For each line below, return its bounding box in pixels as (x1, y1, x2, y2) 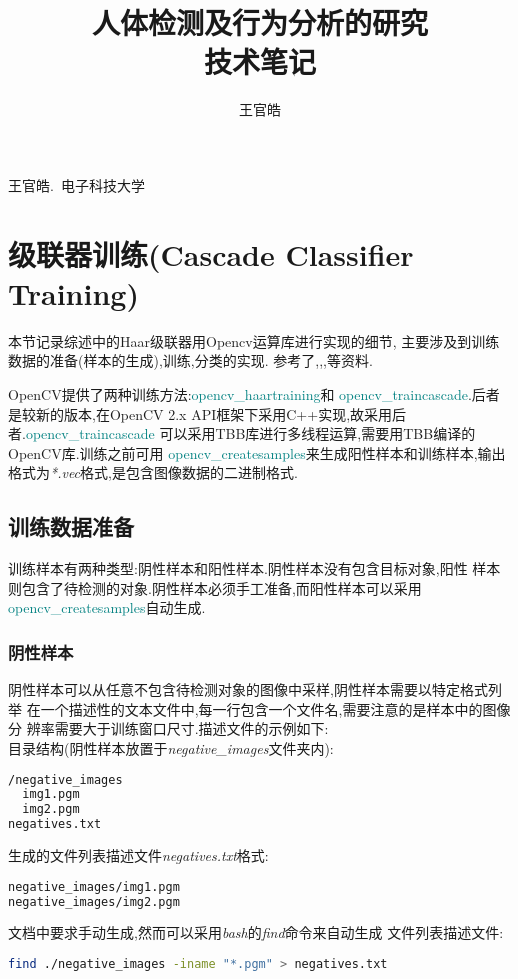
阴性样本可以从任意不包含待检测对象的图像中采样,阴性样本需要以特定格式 (8, 679, 488, 700)
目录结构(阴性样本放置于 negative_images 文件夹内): (8, 737, 334, 758)
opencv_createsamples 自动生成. (8, 597, 206, 618)
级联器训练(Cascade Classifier (8, 233, 414, 274)
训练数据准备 (8, 511, 134, 542)
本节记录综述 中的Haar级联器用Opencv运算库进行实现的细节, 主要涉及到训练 (8, 330, 500, 351)
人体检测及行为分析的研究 (91, 2, 428, 43)
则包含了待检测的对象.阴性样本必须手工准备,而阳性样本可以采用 (8, 577, 422, 598)
